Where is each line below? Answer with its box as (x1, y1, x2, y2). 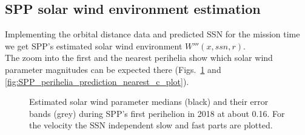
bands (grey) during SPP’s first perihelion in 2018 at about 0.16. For (29, 107, 285, 119)
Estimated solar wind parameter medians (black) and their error (29, 95, 269, 108)
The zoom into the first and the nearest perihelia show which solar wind (5, 51, 273, 64)
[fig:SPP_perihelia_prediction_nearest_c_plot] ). (5, 75, 189, 87)
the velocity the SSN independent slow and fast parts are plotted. (29, 119, 273, 131)
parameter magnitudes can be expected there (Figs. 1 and (5, 63, 221, 75)
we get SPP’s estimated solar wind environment (5, 39, 183, 52)
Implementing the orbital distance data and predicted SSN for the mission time (5, 28, 300, 40)
